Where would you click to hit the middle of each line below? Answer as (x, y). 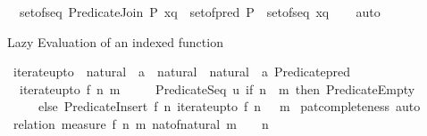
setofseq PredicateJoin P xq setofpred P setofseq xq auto (200, 12)
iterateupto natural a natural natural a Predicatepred (181, 72)
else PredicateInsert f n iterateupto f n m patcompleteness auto (229, 106)
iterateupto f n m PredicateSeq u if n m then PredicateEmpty (217, 88)
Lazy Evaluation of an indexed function (115, 41)
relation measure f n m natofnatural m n (141, 123)
